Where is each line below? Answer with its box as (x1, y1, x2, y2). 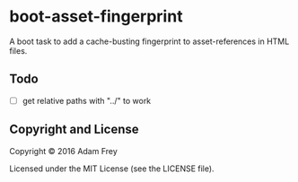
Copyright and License (9, 122, 139, 137)
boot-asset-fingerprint (9, 6, 183, 27)
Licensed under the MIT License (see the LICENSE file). (9, 163, 215, 174)
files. (9, 45, 28, 56)
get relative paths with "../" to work (22, 95, 152, 106)
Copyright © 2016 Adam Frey (9, 145, 118, 156)
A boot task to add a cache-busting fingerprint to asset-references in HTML (9, 36, 290, 47)
